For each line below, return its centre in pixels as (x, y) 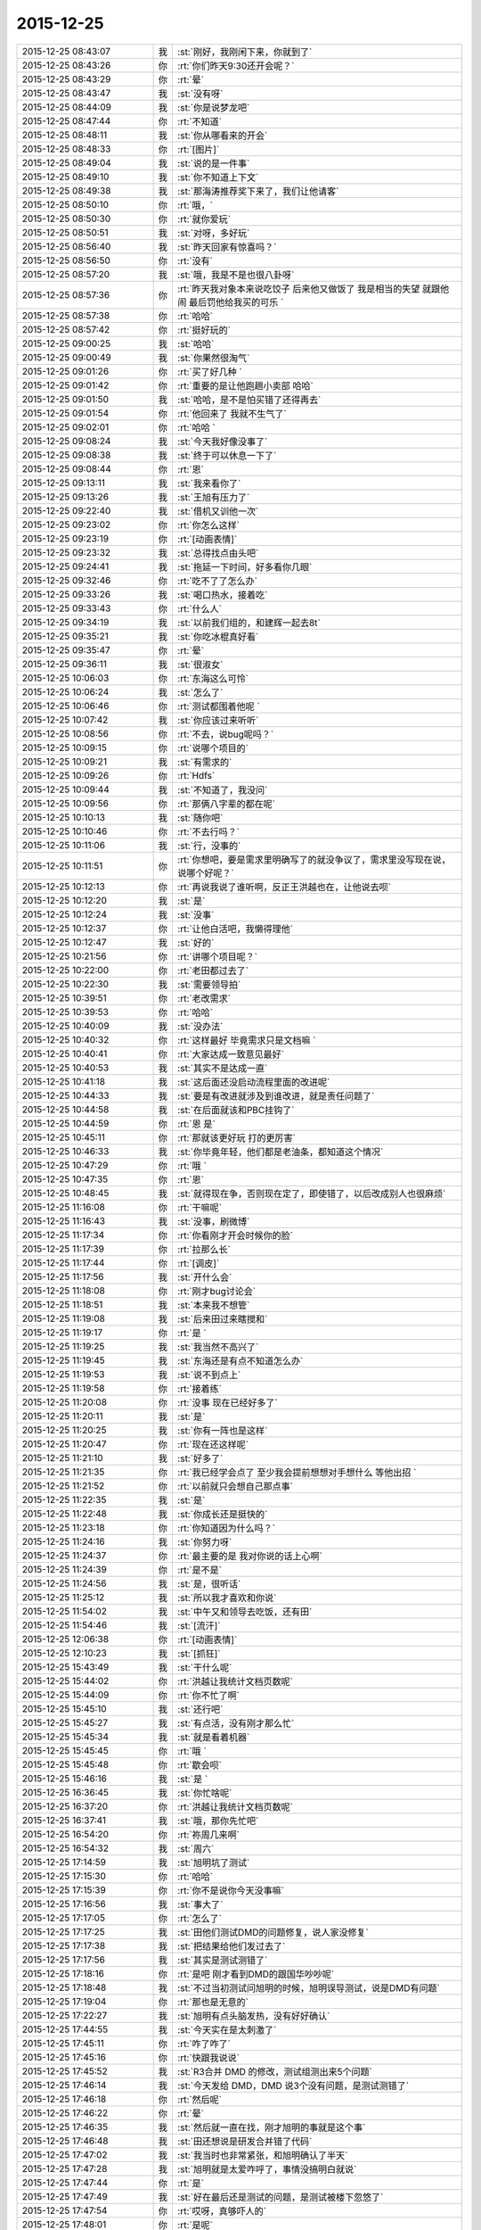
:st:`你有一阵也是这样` (223, 1430)
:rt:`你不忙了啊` (209, 1695)
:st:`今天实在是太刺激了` (227, 2029)
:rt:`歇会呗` (200, 1764)
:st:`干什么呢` (205, 1667)
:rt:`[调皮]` (199, 1263)
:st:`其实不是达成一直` (223, 1068)
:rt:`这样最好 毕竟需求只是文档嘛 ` (247, 1040)
